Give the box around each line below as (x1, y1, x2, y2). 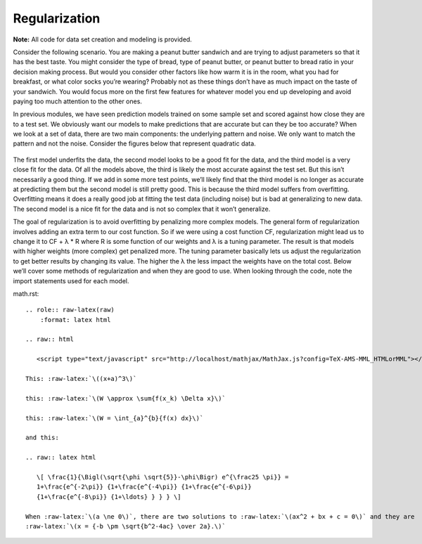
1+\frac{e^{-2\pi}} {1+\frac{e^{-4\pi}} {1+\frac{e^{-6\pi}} (36, 483, 252, 491)
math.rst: (13, 289, 39, 298)
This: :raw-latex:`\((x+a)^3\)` (25, 375, 137, 383)
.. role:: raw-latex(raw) (25, 306, 115, 314)
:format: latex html (39, 316, 111, 323)
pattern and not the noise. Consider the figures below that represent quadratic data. (13, 139, 256, 148)
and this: (25, 434, 59, 442)
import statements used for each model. (13, 276, 129, 285)
